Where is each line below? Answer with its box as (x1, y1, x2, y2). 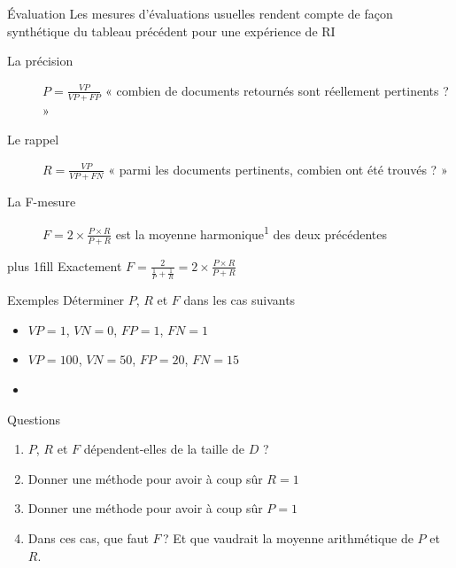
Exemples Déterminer (7, 291, 124, 309)
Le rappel (7, 130, 59, 149)
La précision (7, 51, 73, 70)
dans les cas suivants (183, 291, 296, 309)
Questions (7, 409, 61, 428)
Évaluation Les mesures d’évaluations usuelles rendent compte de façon (7, 4, 393, 22)
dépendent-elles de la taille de (83, 440, 244, 458)
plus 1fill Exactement (7, 256, 122, 275)
